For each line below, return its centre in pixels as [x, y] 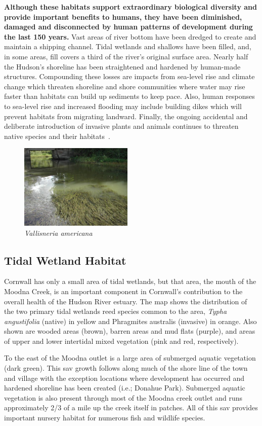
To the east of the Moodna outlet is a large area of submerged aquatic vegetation [130, 358]
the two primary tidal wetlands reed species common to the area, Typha [116, 311]
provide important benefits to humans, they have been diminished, [123, 16]
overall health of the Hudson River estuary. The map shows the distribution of [126, 301]
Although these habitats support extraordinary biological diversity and [131, 7]
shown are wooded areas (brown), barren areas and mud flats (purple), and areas [130, 331]
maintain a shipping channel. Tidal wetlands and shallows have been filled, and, [128, 46]
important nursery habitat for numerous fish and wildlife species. [105, 418]
